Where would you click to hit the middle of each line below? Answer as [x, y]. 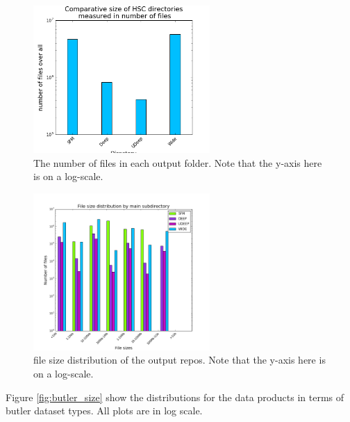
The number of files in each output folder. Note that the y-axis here [178, 162]
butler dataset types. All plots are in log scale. [104, 411]
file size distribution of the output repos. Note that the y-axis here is [180, 360]
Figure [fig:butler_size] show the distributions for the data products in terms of [175, 397]
